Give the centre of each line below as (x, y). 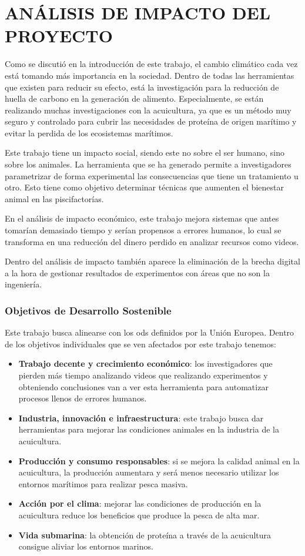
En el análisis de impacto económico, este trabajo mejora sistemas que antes (142, 218)
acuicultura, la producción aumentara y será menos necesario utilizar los (149, 472)
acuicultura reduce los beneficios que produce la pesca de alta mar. (139, 515)
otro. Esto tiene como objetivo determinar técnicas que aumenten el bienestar (144, 187)
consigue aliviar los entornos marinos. (86, 546)
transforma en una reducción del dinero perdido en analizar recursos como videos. (152, 241)
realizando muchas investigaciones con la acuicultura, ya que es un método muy (148, 110)
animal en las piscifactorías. (54, 198)
